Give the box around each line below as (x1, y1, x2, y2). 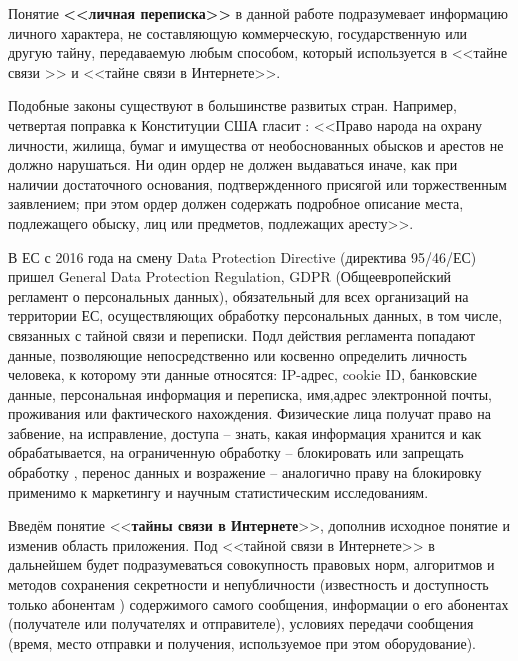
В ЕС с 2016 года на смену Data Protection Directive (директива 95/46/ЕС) (8, 246, 477, 267)
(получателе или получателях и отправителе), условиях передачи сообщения (8, 613, 474, 634)
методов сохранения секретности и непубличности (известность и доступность (8, 574, 489, 595)
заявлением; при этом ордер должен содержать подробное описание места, (8, 193, 464, 214)
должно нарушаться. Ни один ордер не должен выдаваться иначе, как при (8, 154, 458, 175)
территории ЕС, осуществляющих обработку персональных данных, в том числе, (8, 305, 503, 326)
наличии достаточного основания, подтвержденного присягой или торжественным (8, 173, 507, 194)
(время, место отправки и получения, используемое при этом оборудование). (8, 632, 476, 653)
